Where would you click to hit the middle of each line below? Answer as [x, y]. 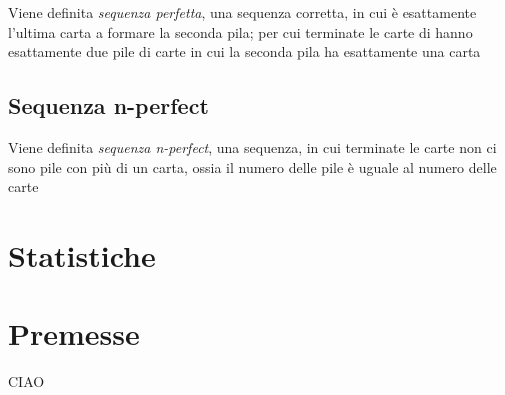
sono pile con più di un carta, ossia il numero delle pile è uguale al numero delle [252, 166]
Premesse [74, 333]
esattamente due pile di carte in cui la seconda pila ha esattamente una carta [244, 51]
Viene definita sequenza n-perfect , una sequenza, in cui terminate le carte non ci [252, 146]
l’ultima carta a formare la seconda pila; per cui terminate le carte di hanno [240, 31]
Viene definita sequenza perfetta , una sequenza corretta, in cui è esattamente [242, 12]
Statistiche [82, 254]
